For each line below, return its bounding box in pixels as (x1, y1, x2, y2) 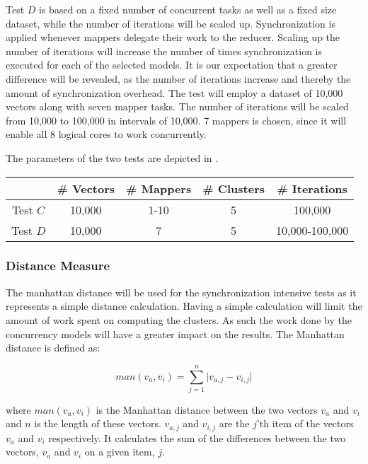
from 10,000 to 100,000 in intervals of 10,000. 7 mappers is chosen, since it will (6, 112, 347, 127)
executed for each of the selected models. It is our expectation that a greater (6, 57, 338, 72)
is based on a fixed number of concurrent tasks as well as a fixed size (39, 2, 337, 16)
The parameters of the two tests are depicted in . (6, 150, 219, 165)
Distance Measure (6, 257, 110, 274)
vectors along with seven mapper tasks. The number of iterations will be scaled (6, 99, 349, 114)
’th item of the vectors (256, 416, 354, 431)
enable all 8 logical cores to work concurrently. (6, 127, 207, 141)
